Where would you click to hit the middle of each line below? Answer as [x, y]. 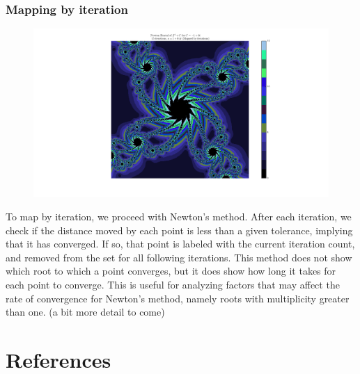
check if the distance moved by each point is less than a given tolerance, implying [179, 230]
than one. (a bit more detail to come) [85, 312]
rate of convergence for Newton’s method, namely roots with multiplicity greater [178, 298]
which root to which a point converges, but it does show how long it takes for [171, 271]
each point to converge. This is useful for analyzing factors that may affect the [173, 284]
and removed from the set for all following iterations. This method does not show [179, 257]
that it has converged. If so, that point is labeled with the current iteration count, [180, 244]
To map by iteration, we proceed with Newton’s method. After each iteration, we [179, 217]
